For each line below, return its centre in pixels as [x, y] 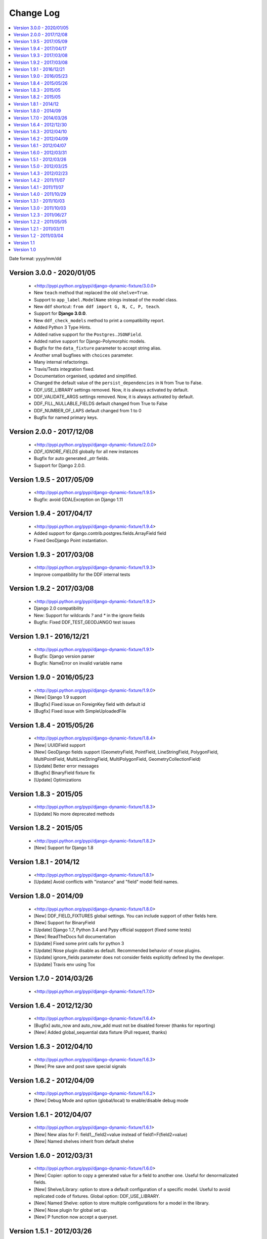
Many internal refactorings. [61, 362]
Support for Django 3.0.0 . [60, 313]
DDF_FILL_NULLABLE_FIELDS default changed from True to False [101, 403]
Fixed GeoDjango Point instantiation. [71, 540]
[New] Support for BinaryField [65, 923]
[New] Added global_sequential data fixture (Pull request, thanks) [100, 1032]
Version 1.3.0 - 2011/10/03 [40, 208]
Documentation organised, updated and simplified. [85, 376]
